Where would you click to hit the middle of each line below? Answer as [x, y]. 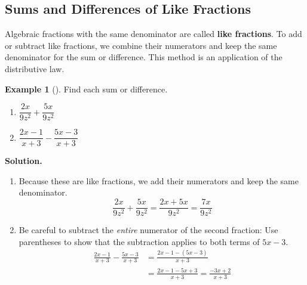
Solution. [24, 161]
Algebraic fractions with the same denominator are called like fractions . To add [153, 34]
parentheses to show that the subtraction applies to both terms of [139, 241]
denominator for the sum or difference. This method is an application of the [144, 57]
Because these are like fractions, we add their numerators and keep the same [159, 180]
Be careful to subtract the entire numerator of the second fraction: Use [148, 230]
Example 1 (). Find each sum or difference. [86, 89]
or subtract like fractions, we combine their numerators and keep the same [141, 45]
